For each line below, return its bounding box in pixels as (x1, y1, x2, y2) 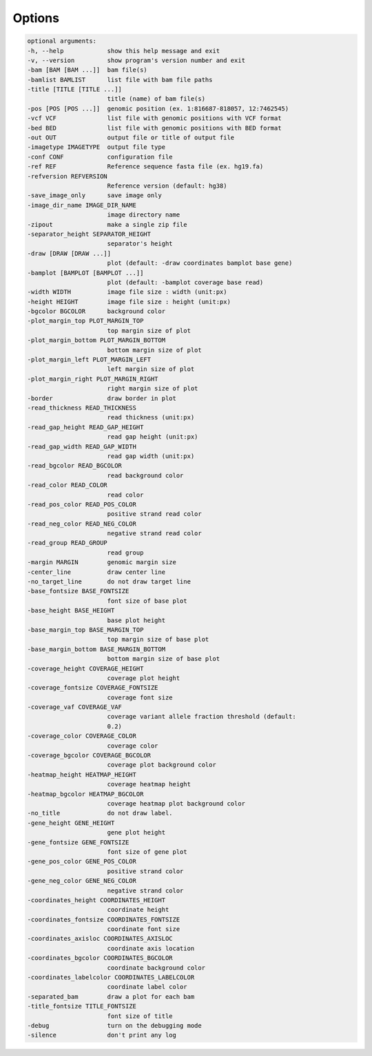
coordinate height (107, 906, 169, 914)
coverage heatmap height (107, 780, 191, 788)
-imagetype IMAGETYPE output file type (27, 143, 165, 151)
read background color (107, 471, 184, 479)
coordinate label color (107, 983, 187, 991)
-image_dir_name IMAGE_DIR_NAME (27, 201, 137, 209)
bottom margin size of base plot (107, 655, 220, 663)
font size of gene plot (107, 848, 187, 855)
